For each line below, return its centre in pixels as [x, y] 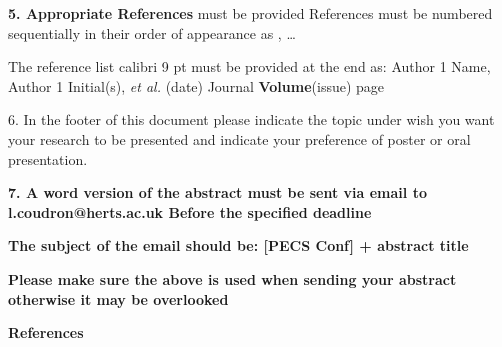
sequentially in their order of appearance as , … [152, 32]
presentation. [48, 158]
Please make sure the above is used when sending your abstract [232, 278]
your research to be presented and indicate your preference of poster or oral [239, 138]
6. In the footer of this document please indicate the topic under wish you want [251, 119]
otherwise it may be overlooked [118, 298]
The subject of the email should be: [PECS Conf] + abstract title [238, 245]
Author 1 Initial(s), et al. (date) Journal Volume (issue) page [196, 85]
